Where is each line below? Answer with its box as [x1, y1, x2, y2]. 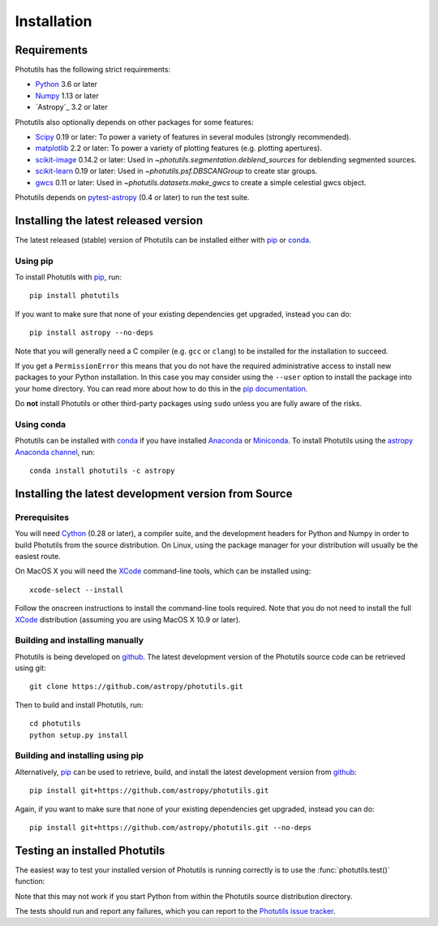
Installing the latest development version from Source [15, 487, 293, 500]
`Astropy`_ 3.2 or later [35, 102, 109, 112]
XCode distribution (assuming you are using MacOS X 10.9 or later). [15, 614, 241, 625]
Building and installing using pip [15, 750, 144, 761]
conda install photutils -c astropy [29, 466, 175, 475]
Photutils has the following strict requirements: [15, 65, 170, 75]
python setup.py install [29, 730, 128, 739]
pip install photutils [29, 291, 120, 301]
